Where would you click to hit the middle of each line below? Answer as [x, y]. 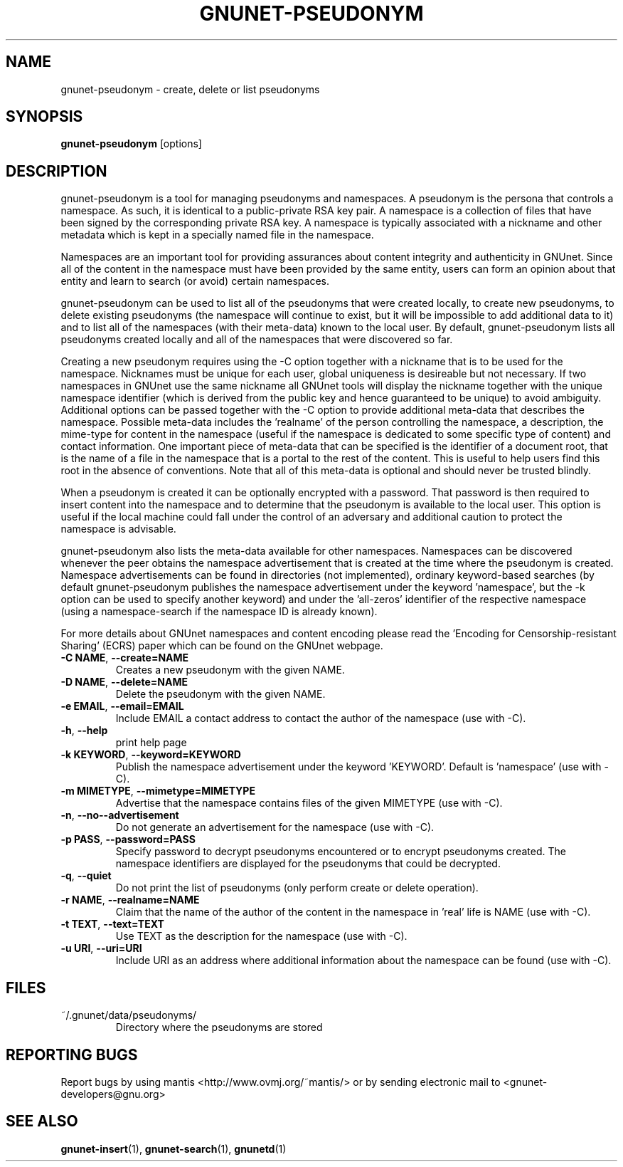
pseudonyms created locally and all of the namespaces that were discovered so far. [257, 340]
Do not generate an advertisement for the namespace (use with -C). [275, 827]
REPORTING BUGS [72, 1055]
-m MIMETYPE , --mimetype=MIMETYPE [158, 791]
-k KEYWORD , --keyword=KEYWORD [151, 755]
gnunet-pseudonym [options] [131, 144]
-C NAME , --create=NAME [125, 658]
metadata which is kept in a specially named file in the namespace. [217, 235]
